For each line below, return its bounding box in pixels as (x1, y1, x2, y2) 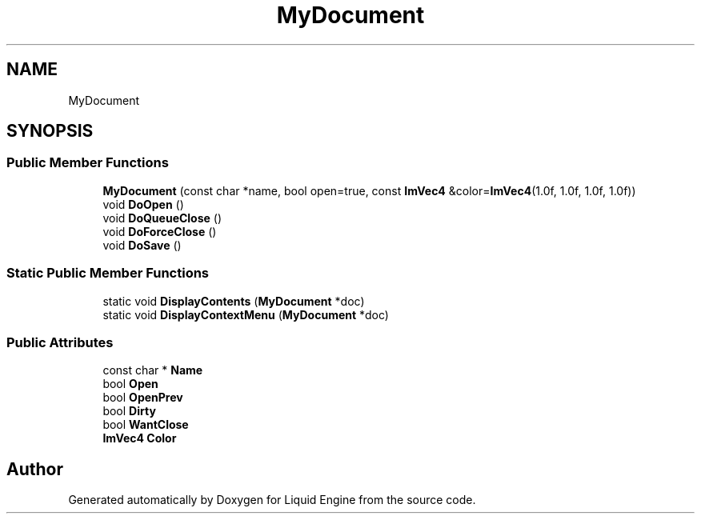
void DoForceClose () (102, 224, 217, 238)
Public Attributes (6, 334, 114, 350)
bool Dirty (102, 404, 156, 418)
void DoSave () (102, 238, 182, 252)
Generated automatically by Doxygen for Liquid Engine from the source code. (68, 493, 476, 507)
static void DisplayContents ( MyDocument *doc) (102, 294, 365, 308)
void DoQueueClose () (102, 210, 222, 225)
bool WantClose (102, 418, 189, 432)
